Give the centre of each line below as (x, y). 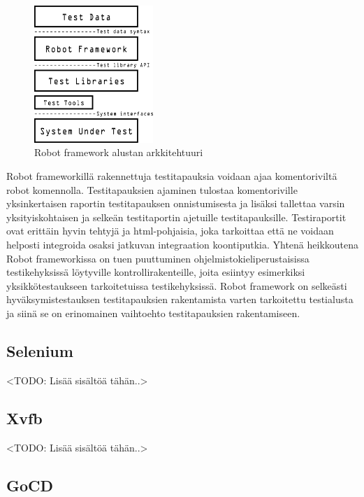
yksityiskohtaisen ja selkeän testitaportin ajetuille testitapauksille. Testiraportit (176, 217)
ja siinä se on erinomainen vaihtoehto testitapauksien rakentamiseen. (153, 313)
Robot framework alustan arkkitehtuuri (119, 152)
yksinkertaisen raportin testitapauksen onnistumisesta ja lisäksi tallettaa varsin (176, 203)
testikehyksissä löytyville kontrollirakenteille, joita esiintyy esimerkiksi (156, 272)
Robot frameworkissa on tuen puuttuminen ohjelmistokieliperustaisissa (158, 258)
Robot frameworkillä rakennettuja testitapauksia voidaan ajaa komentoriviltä (172, 176)
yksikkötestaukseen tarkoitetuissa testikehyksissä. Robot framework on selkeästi (177, 285)
